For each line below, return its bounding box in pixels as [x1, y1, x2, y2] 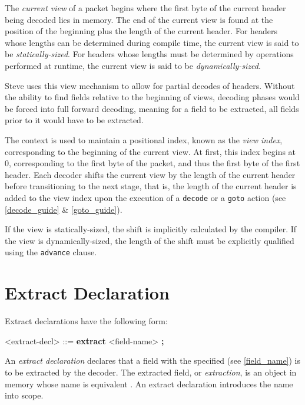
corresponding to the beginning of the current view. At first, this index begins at [5, 145, 296, 157]
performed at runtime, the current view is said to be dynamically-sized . [5, 59, 261, 71]
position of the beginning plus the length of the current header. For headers [5, 25, 278, 37]
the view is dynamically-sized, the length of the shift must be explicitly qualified [5, 234, 294, 246]
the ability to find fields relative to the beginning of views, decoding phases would [5, 91, 300, 103]
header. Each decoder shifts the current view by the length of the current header [5, 168, 296, 180]
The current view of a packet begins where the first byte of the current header [5, 2, 286, 14]
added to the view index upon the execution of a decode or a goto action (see [5, 191, 286, 203]
